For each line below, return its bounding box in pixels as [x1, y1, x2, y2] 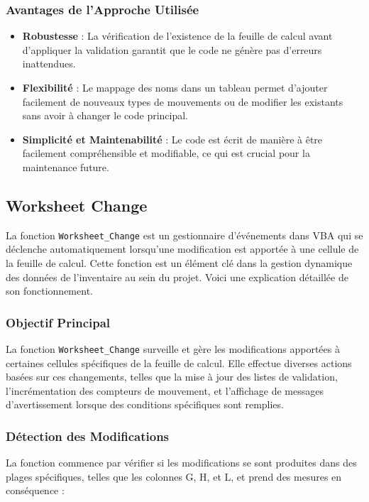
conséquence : [6, 483, 65, 498]
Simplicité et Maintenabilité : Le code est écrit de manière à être [22, 131, 323, 146]
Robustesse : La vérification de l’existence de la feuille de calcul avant [22, 28, 333, 43]
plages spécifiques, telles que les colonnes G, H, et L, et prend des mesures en [6, 469, 342, 484]
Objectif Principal [6, 313, 111, 331]
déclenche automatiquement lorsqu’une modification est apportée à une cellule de [6, 241, 359, 256]
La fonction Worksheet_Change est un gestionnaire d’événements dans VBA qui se [6, 227, 363, 242]
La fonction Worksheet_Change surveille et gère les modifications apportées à [6, 342, 340, 356]
